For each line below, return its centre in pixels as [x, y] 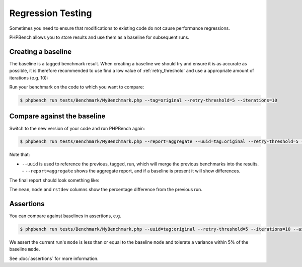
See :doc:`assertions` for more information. [54, 258]
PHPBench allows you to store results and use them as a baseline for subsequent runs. [99, 37]
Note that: [20, 155]
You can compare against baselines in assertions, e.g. [65, 216]
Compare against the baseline [57, 116]
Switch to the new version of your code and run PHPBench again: [77, 128]
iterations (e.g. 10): [29, 77]
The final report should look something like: [54, 180]
